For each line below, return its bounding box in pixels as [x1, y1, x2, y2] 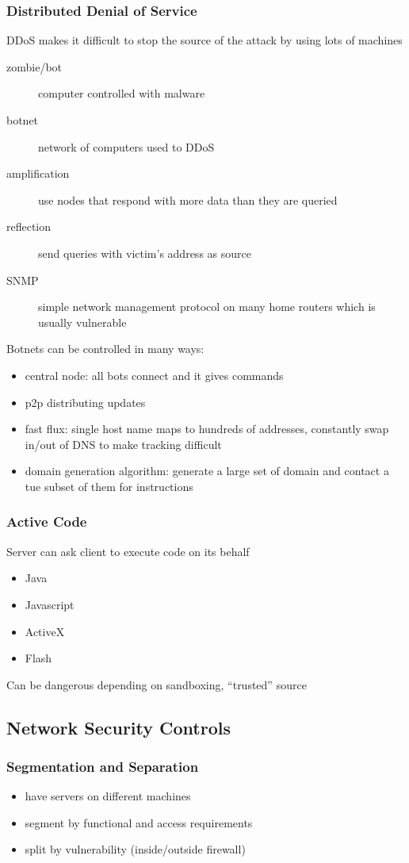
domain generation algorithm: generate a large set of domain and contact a [25, 462, 389, 479]
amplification [6, 165, 70, 182]
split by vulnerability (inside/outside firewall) [25, 841, 246, 857]
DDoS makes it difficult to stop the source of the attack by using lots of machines [6, 32, 403, 48]
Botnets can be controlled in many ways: [6, 340, 204, 357]
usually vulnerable [38, 313, 127, 330]
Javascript [25, 596, 75, 612]
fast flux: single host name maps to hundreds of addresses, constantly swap [25, 420, 389, 437]
